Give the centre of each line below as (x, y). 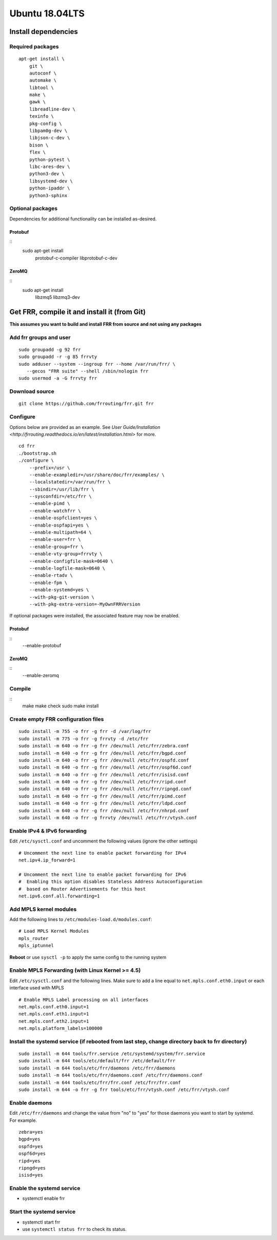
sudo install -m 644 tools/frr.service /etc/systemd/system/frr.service (112, 1054)
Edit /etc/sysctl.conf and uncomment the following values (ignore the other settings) (104, 841)
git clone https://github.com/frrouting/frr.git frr (86, 404)
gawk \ (37, 102)
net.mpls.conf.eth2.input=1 (54, 1021)
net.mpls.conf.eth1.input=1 (54, 1014)
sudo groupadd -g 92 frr (50, 350)
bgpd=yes (29, 1139)
